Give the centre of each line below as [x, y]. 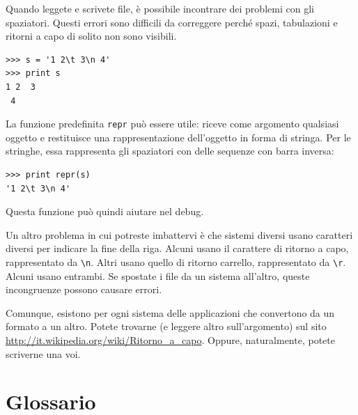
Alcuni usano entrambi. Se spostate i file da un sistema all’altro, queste [158, 275]
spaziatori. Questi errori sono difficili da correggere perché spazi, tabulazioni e [172, 22]
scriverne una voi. [43, 353]
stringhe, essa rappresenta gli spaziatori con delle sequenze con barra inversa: [170, 151]
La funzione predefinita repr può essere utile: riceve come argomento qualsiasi [172, 124]
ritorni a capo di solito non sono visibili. [91, 36]
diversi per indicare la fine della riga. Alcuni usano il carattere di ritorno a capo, [177, 248]
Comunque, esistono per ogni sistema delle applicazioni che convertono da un [170, 312]
